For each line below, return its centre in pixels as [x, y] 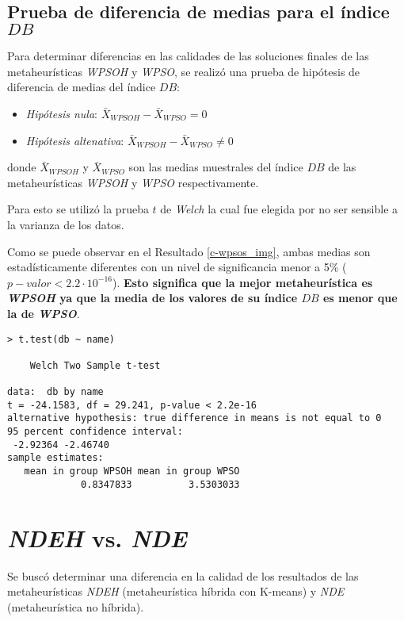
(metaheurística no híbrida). [76, 606]
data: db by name [55, 392]
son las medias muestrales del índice [216, 167]
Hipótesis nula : [61, 113]
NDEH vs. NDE [97, 538]
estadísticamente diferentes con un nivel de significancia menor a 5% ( [177, 267]
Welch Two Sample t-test [95, 365]
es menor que [360, 298]
